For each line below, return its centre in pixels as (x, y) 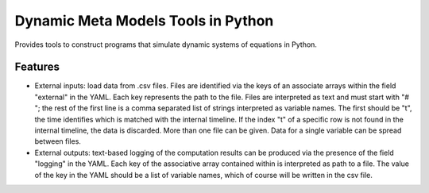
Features (37, 67)
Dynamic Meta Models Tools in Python (144, 21)
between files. (58, 141)
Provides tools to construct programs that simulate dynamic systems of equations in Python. (166, 44)
